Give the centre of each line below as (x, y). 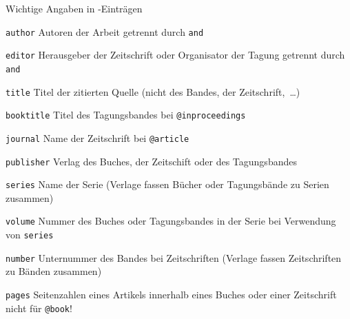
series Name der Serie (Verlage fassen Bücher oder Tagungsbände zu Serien (167, 184)
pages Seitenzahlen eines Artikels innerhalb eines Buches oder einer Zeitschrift (171, 294)
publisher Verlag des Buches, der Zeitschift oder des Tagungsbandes (151, 161)
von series (30, 235)
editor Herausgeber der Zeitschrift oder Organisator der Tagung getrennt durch (175, 55)
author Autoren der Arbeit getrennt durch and (105, 31)
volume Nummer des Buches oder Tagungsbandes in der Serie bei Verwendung (171, 221)
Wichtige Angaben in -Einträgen (74, 8)
